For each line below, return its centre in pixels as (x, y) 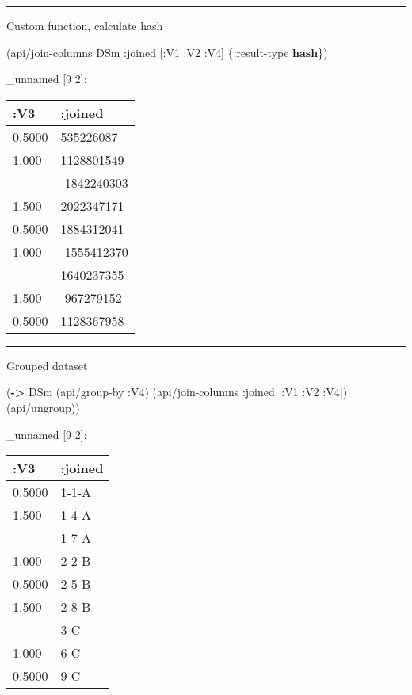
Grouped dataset (47, 365)
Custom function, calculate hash (85, 25)
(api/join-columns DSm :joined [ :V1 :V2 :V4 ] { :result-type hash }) (167, 52)
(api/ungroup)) (43, 407)
